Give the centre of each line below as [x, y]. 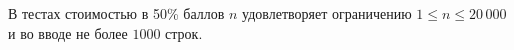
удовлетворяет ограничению [327, 13]
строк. [184, 32]
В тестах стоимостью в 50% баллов [116, 13]
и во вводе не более [68, 32]
